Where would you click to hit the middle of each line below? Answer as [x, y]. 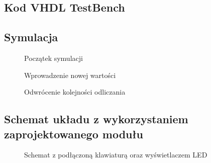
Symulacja [31, 37]
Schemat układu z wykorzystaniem [96, 119]
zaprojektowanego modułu [74, 134]
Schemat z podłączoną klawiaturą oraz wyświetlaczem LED [116, 155]
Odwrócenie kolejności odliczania [75, 92]
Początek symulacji [54, 58]
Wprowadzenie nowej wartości [70, 75]
